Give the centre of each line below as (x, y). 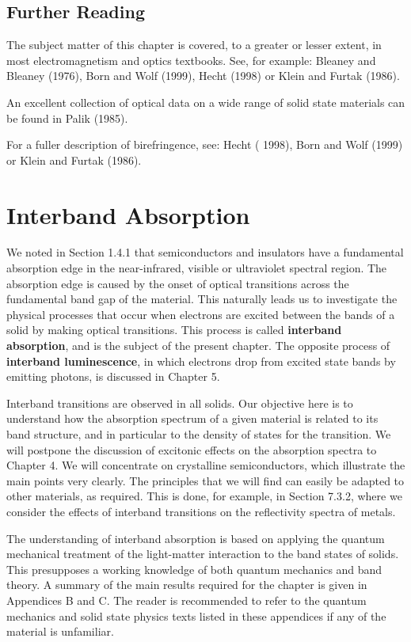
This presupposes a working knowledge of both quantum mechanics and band (194, 569)
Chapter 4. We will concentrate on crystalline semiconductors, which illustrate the (206, 465)
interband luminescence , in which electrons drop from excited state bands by (201, 361)
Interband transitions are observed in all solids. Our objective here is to (180, 403)
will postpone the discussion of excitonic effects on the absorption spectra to (192, 449)
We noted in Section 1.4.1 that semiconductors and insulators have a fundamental (205, 252)
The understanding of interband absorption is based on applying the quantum (196, 538)
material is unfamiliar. (60, 631)
